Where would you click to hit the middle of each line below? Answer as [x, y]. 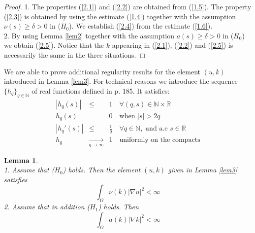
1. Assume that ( [29, 170]
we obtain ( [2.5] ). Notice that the [54, 45]
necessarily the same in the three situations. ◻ [75, 54]
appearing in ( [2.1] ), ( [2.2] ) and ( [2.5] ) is [173, 45]
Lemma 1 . [21, 160]
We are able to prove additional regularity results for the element [102, 71]
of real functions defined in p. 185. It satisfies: [101, 90]
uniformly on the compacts [160, 140]
